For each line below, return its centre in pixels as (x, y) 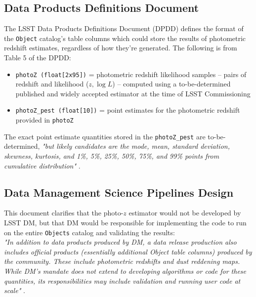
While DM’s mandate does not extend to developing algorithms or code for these (125, 271)
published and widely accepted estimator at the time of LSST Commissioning (133, 93)
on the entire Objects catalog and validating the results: (89, 232)
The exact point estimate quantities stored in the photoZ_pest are (105, 136)
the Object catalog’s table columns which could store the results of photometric (125, 38)
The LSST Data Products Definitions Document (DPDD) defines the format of (124, 28)
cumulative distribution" (40, 165)
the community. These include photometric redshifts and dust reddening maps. (122, 261)
